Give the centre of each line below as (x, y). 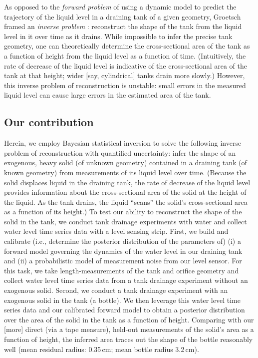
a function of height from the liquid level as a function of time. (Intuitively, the (125, 55)
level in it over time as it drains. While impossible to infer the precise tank (118, 36)
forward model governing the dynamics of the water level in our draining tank (123, 251)
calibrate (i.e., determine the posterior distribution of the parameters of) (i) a (123, 241)
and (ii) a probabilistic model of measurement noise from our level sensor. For (123, 261)
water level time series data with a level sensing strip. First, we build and (116, 231)
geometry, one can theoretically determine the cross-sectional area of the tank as (127, 46)
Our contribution (49, 122)
